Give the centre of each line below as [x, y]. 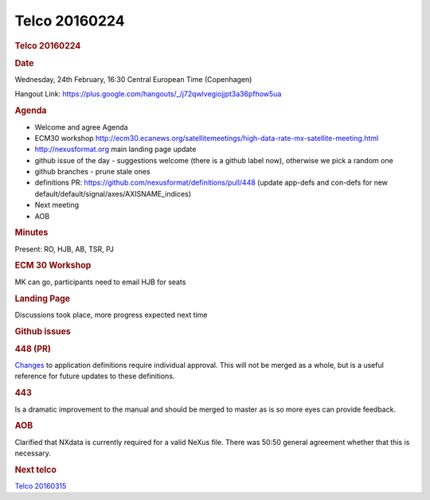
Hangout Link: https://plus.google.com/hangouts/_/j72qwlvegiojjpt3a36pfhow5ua [148, 94]
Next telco [36, 470]
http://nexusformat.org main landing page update [115, 149]
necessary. [33, 453]
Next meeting [57, 205]
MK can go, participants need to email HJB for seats [100, 282]
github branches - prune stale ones [92, 172]
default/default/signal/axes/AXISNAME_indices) [113, 193]
